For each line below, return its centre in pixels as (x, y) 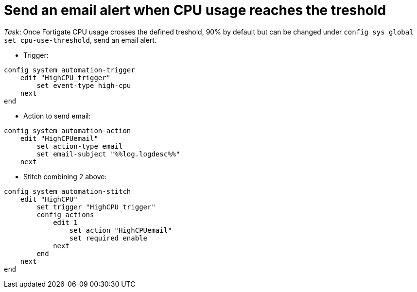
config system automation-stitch (68, 191)
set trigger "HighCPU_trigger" (96, 207)
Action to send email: (57, 116)
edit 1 (65, 222)
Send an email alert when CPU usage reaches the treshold (195, 10)
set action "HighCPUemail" (121, 230)
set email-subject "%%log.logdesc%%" (108, 154)
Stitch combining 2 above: (65, 176)
